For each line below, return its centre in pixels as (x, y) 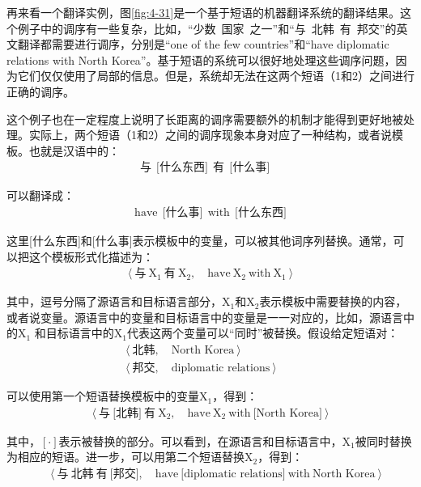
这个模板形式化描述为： (91, 256)
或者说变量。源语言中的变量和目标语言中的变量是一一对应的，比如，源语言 (205, 317)
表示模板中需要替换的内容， (333, 301)
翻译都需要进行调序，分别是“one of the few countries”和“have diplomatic (203, 44)
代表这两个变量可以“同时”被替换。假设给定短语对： (263, 333)
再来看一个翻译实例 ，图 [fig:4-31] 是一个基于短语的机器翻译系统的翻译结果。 (204, 12)
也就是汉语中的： (74, 150)
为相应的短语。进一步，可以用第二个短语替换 (125, 457)
